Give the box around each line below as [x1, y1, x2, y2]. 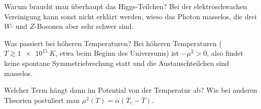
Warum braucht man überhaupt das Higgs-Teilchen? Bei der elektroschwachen [4, 1, 247, 11]
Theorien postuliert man [4, 94, 80, 105]
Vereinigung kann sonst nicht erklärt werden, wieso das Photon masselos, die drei [4, 11, 257, 21]
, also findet [207, 48, 243, 58]
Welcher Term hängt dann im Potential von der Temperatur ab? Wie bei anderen [4, 85, 257, 95]
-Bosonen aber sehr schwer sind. [34, 21, 134, 31]
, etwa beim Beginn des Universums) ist [55, 48, 179, 58]
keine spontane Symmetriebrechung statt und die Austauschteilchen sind [4, 57, 229, 68]
